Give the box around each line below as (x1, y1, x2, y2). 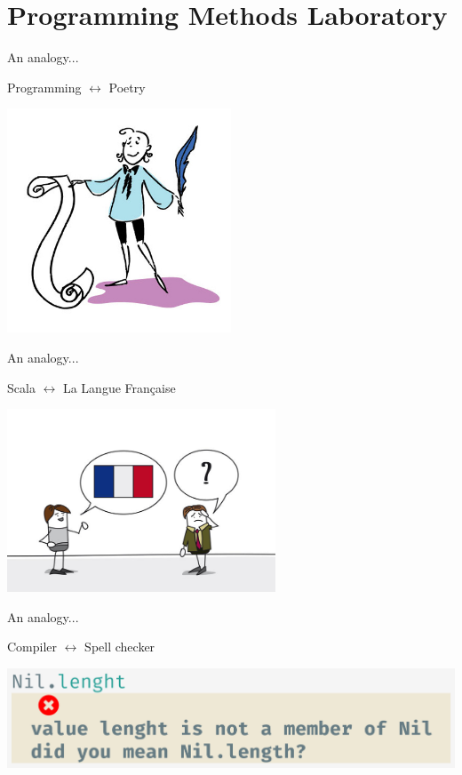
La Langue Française (62, 378, 176, 396)
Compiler (7, 637, 58, 656)
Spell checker (84, 637, 155, 656)
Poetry (108, 77, 146, 96)
